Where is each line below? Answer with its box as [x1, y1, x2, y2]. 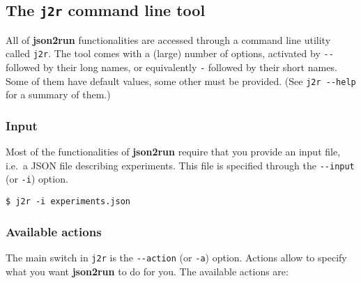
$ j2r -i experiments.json [6, 197, 130, 207]
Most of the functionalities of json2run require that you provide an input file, [6, 144, 341, 159]
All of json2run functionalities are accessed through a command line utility [6, 32, 331, 47]
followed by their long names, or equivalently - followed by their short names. [6, 60, 337, 75]
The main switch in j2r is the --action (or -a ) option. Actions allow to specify [6, 250, 347, 264]
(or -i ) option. [6, 171, 68, 186]
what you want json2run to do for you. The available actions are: [6, 263, 289, 278]
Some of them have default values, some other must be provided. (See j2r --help [6, 73, 356, 88]
